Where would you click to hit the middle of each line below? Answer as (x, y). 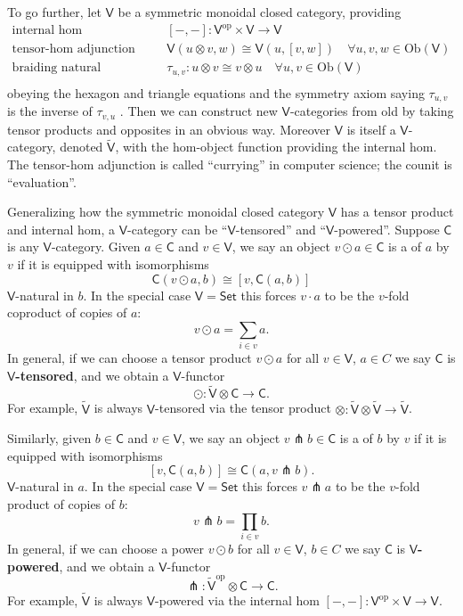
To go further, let (54, 12)
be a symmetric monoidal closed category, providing (260, 12)
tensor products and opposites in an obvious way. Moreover (169, 129)
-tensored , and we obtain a (92, 375)
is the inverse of (50, 111)
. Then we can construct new (199, 111)
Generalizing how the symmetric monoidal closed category (166, 212)
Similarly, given (49, 438)
